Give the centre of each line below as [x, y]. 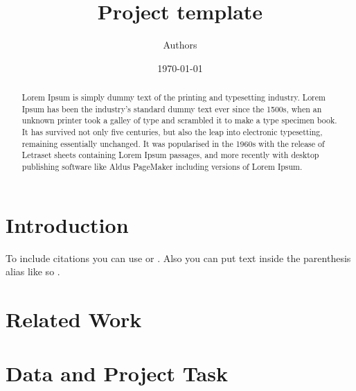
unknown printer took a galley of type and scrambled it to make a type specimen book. [179, 120]
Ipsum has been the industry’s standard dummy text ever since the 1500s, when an [172, 108]
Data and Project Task [117, 373]
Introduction [67, 224]
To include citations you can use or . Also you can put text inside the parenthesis [178, 258]
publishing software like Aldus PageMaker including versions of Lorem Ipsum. [162, 167]
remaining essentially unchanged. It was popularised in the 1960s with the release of [173, 143]
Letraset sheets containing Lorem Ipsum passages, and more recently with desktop [170, 155]
